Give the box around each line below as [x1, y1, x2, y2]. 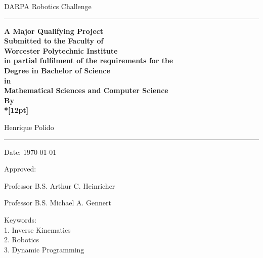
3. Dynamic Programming [4, 244, 84, 254]
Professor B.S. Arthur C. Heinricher [4, 180, 115, 191]
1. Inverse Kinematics [4, 224, 71, 235]
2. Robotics [4, 234, 39, 245]
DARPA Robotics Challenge [4, 1, 92, 11]
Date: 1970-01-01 [4, 146, 57, 157]
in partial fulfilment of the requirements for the [4, 55, 173, 66]
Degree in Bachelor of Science [4, 65, 110, 75]
